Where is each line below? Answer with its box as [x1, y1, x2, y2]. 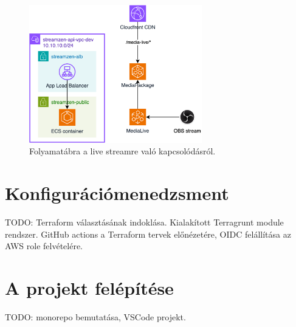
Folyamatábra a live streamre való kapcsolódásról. [29, 145, 216, 157]
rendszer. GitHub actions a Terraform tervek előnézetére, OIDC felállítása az [5, 227, 291, 240]
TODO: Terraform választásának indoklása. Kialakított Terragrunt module [5, 216, 284, 229]
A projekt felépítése [5, 275, 174, 300]
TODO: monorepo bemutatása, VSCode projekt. [5, 310, 186, 323]
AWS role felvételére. [5, 239, 83, 252]
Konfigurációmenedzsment [5, 181, 229, 205]
